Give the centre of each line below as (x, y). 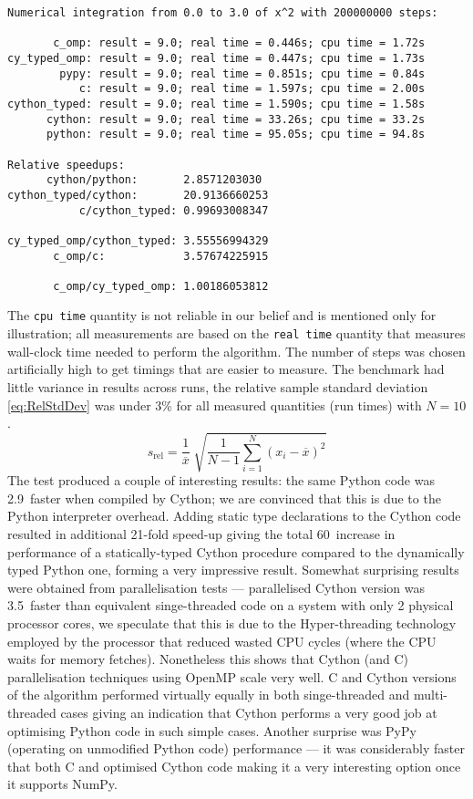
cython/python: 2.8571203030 (154, 180)
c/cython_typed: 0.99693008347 (174, 210)
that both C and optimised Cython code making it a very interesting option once (234, 766)
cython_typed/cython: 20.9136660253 (138, 195)
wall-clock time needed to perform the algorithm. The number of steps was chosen (236, 351)
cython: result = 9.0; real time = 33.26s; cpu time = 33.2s (236, 119)
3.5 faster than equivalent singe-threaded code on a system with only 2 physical (231, 605)
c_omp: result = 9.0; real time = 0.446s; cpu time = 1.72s (239, 43)
